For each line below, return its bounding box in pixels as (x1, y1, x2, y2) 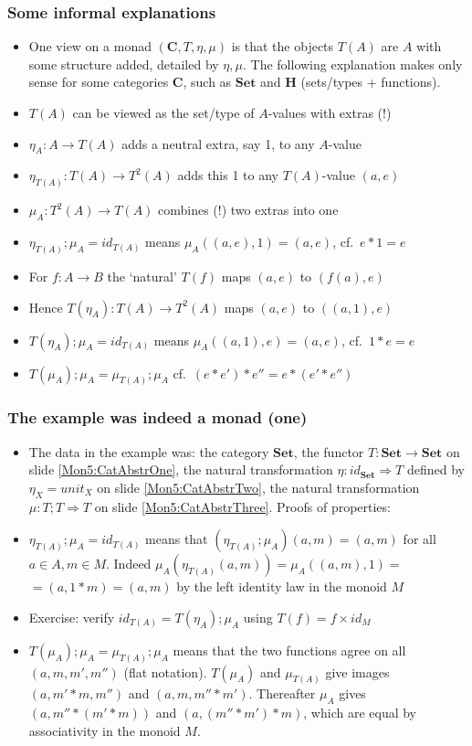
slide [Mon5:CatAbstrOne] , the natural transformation (28, 460, 333, 479)
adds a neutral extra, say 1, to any (121, 133, 315, 153)
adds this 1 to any (177, 165, 278, 185)
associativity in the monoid (28, 720, 181, 740)
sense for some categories (28, 72, 169, 91)
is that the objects (231, 37, 334, 56)
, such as (183, 72, 232, 91)
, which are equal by (303, 703, 417, 722)
